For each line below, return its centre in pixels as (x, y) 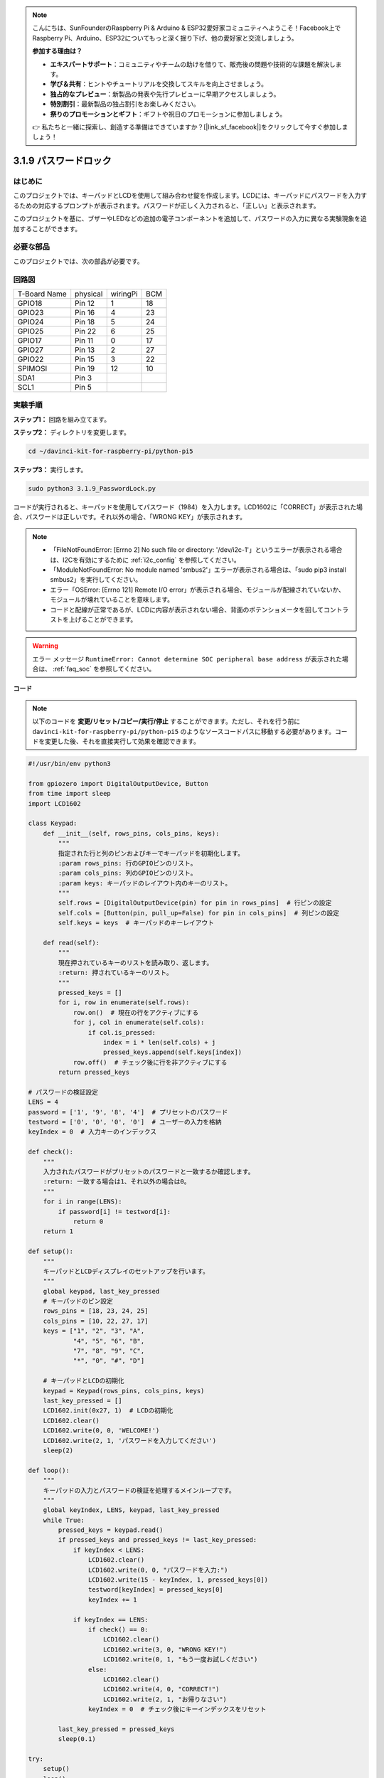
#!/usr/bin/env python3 (70, 763)
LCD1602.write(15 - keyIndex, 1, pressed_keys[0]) (178, 1580)
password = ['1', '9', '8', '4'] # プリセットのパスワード (128, 1112)
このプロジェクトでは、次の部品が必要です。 (78, 261)
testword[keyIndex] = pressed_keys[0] (155, 1590)
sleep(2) (58, 1450)
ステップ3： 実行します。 (50, 470)
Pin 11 (84, 340)
